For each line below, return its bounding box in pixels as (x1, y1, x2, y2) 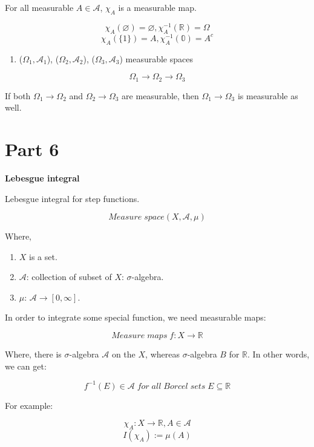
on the (111, 348, 136, 361)
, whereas (145, 348, 180, 361)
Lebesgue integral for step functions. (5, 192, 140, 204)
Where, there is (5, 348, 62, 361)
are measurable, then (122, 89, 199, 102)
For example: (5, 399, 53, 411)
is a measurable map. (118, 1, 197, 13)
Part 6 (5, 136, 59, 161)
